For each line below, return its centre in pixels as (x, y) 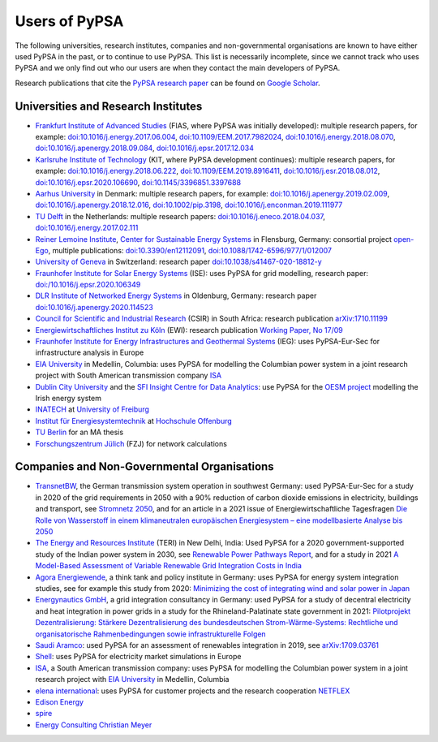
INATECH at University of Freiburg (92, 409)
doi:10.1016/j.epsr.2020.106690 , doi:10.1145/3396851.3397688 (138, 182)
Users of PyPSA (69, 21)
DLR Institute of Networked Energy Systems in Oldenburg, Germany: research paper (176, 296)
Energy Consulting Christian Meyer (94, 725)
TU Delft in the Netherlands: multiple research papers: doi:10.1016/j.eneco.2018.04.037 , (180, 216)
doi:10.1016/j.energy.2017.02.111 (87, 228)
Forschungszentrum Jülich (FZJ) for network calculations (131, 443)
